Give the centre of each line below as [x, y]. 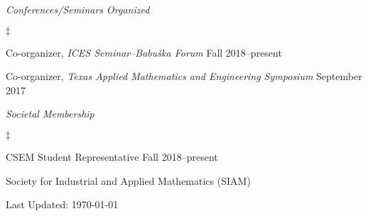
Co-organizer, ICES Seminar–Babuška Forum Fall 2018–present [144, 52]
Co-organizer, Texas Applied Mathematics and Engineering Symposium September [184, 76]
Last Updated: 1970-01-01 [62, 204]
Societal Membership [50, 114]
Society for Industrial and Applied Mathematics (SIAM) [128, 180]
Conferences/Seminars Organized [78, 9]
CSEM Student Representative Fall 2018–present [112, 156]
